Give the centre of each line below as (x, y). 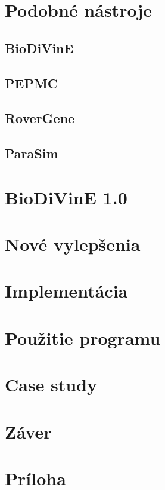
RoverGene (40, 118)
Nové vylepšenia (73, 244)
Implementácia (66, 291)
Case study (51, 385)
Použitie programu (83, 337)
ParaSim (32, 153)
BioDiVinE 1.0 (66, 197)
